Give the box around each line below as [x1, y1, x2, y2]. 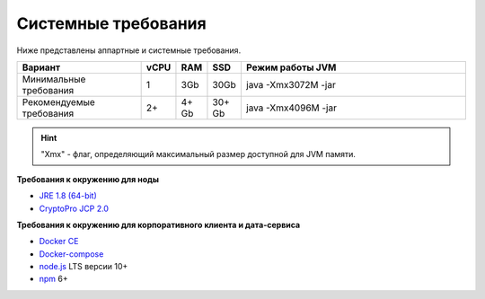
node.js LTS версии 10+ [39, 261, 128, 272]
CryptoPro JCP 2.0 [39, 203, 110, 214]
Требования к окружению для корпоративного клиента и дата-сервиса [16, 219, 301, 230]
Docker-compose [39, 248, 104, 259]
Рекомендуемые [22, 95, 96, 108]
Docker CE [39, 236, 79, 247]
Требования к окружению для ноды [16, 173, 160, 184]
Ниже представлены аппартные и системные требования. [16, 45, 242, 56]
